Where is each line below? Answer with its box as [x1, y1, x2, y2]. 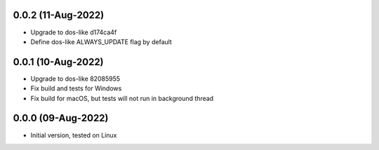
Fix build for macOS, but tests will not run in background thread [30, 94, 214, 102]
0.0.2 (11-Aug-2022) [13, 9, 105, 21]
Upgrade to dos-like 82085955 [30, 74, 121, 83]
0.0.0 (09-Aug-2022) [13, 112, 109, 124]
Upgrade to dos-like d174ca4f [30, 28, 117, 36]
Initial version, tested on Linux [30, 130, 117, 139]
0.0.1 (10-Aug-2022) [13, 56, 105, 68]
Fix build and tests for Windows [30, 84, 122, 93]
